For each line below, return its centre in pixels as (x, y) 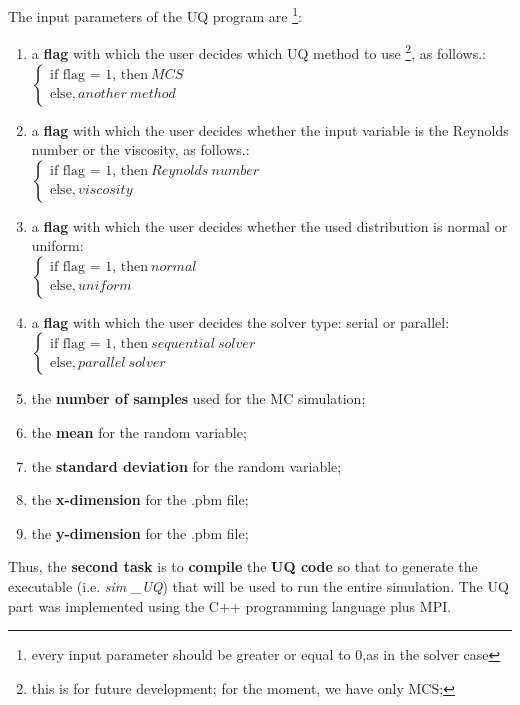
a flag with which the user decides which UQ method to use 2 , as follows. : (258, 51)
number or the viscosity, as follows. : (140, 149)
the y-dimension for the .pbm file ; (140, 532)
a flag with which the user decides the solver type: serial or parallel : (240, 321)
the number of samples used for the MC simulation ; (198, 398)
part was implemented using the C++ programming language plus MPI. (230, 605)
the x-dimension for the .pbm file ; (140, 499)
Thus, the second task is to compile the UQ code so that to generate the (243, 566)
